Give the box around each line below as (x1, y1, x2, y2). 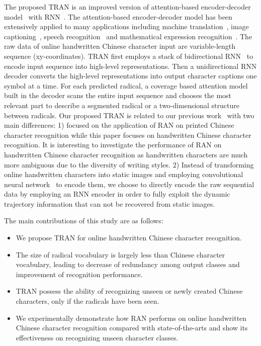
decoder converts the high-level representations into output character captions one (4, 70, 257, 81)
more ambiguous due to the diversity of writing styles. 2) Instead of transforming (4, 159, 254, 169)
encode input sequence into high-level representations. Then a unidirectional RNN (4, 60, 257, 71)
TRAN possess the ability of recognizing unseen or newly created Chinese (16, 286, 243, 296)
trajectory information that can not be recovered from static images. (4, 198, 215, 209)
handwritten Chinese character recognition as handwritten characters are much (4, 149, 248, 159)
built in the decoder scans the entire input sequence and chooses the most (4, 90, 232, 101)
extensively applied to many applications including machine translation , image (4, 21, 249, 32)
